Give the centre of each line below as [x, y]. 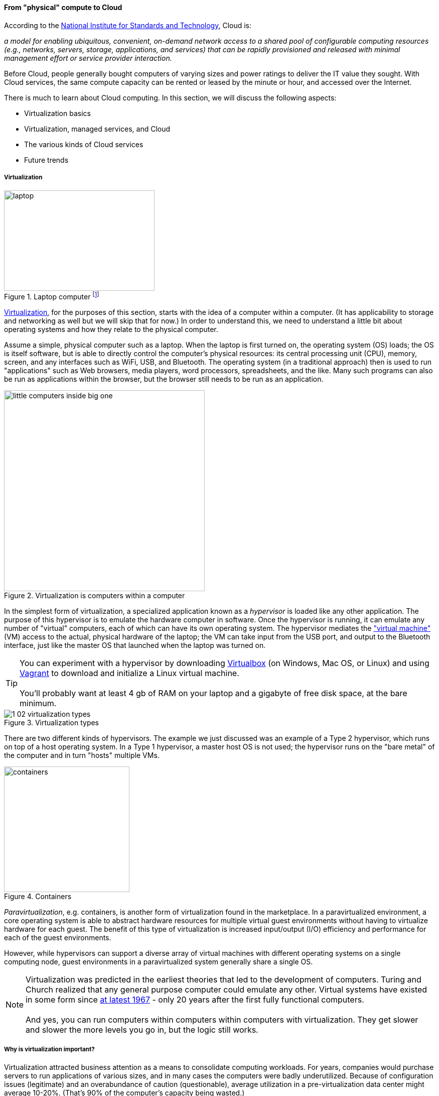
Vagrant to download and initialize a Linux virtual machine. [129, 673]
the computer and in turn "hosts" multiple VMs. [82, 755]
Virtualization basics [57, 113]
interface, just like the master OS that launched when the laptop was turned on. [135, 645]
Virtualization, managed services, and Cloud [97, 129]
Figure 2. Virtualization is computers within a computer [95, 596]
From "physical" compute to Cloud [63, 7]
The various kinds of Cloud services [84, 144]
